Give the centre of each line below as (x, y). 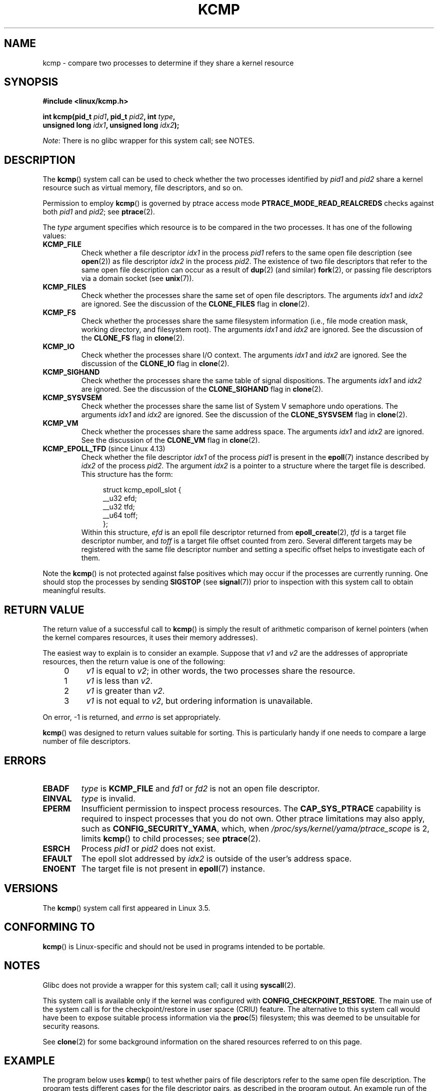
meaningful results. (74, 591)
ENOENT (59, 868)
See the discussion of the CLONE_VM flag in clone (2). (170, 440)
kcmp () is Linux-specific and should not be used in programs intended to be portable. (184, 946)
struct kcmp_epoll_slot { (142, 490)
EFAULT (57, 858)
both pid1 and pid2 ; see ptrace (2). (99, 212)
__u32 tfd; (119, 507)
